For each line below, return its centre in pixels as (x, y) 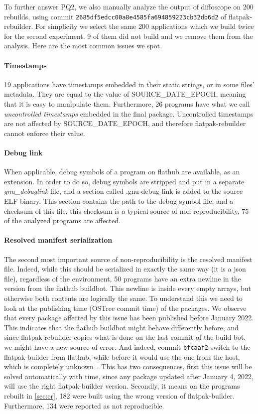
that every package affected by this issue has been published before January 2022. (129, 318)
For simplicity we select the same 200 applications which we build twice (145, 26)
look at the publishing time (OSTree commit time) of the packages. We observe (125, 308)
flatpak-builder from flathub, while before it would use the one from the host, (122, 356)
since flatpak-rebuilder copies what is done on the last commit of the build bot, (125, 337)
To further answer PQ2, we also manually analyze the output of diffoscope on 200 (129, 6)
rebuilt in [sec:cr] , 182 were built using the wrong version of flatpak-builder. (119, 395)
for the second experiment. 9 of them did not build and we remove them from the (129, 36)
